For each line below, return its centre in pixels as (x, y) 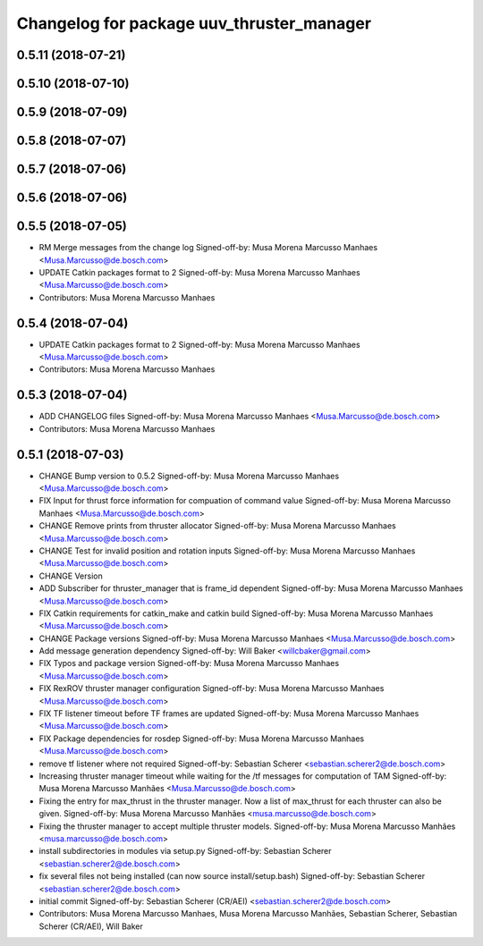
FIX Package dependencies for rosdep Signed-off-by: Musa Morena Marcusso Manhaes (202, 739)
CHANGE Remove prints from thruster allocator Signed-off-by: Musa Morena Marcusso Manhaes (218, 526)
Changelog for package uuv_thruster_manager (194, 23)
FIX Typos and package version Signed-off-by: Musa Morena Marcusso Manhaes (189, 663)
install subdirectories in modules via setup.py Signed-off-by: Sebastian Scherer (185, 851)
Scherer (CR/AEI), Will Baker (91, 926)
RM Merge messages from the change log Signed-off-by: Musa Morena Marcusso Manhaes (208, 248)
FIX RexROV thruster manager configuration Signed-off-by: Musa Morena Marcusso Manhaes (212, 688)
